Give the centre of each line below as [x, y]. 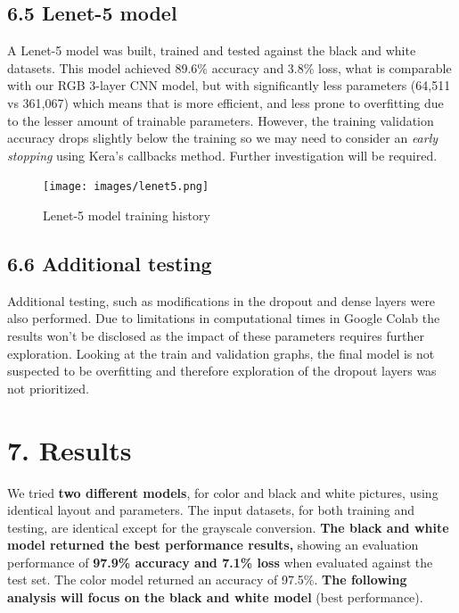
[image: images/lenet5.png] [126, 187]
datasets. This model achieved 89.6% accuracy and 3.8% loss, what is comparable [229, 67]
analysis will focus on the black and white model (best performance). [215, 597]
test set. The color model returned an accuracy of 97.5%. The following [207, 580]
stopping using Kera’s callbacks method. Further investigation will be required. [222, 155]
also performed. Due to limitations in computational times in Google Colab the [224, 318]
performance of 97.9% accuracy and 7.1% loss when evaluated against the [220, 562]
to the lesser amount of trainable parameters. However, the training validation [221, 120]
